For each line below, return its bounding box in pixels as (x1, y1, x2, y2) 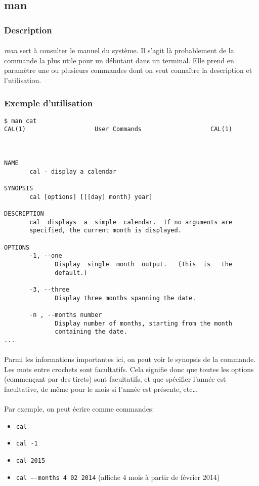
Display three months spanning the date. (55, 294, 196, 302)
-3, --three (29, 286, 69, 293)
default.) (55, 269, 88, 276)
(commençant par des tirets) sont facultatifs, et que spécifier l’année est (4, 374, 226, 384)
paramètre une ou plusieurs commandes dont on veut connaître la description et (4, 65, 252, 75)
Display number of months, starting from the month (55, 319, 233, 327)
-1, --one (29, 252, 62, 260)
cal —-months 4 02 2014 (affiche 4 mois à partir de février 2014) (16, 471, 220, 482)
